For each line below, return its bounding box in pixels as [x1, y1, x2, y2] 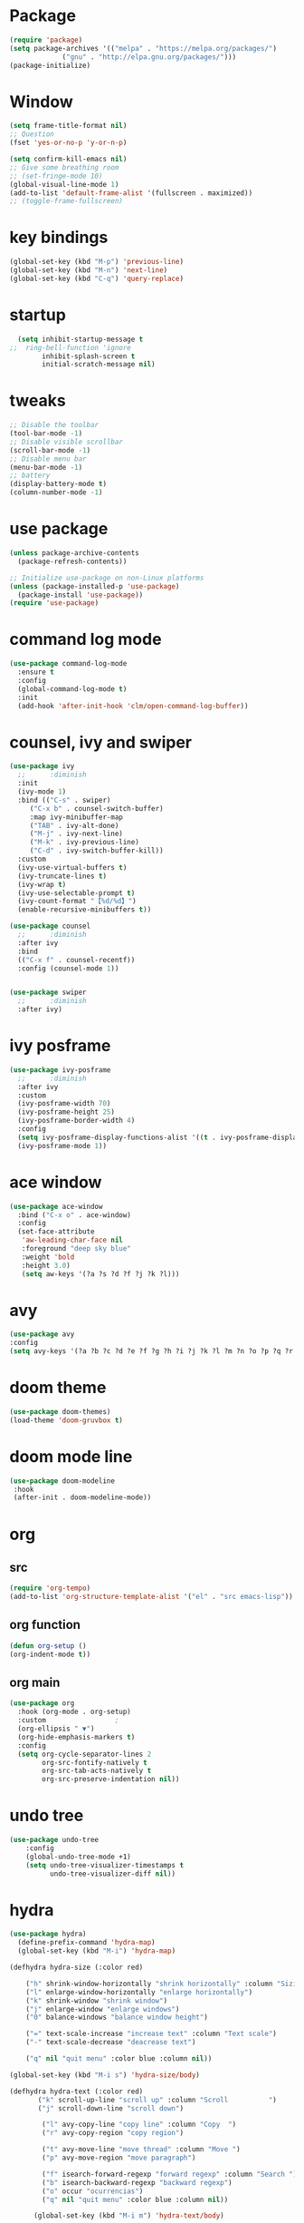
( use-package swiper [9, 988, 88, 998]
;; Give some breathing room [9, 162, 119, 172]
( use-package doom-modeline [9, 1476, 116, 1486]
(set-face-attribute [17, 1227, 95, 1236]
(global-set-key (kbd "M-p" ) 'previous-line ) [9, 258, 184, 267]
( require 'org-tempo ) [9, 1584, 91, 1593]
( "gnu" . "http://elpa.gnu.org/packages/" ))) [62, 52, 237, 62]
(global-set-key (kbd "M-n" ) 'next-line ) [9, 266, 168, 275]
